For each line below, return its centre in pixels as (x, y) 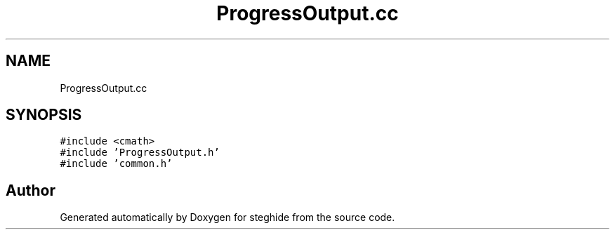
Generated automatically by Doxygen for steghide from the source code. (227, 217)
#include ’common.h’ (116, 164)
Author (31, 190)
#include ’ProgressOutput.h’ (140, 153)
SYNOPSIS (44, 115)
